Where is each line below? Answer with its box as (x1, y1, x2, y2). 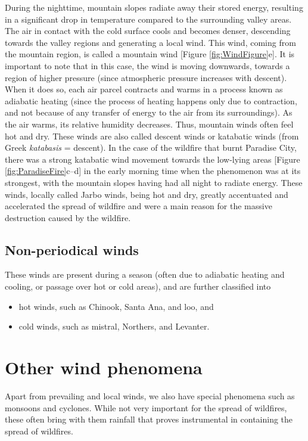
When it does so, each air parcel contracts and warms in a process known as (5, 83, 283, 95)
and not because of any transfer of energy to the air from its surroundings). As (5, 106, 293, 119)
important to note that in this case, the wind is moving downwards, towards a (5, 59, 290, 72)
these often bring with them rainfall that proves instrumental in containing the (5, 413, 293, 426)
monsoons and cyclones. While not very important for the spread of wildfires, (5, 401, 287, 414)
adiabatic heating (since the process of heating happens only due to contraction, (5, 94, 297, 107)
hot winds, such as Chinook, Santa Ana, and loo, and (18, 300, 214, 312)
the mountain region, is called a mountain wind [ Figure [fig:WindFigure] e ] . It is (5, 48, 295, 60)
